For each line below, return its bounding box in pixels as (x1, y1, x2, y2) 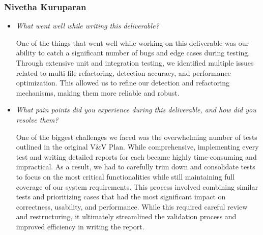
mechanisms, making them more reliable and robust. (16, 87, 180, 98)
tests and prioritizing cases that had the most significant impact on (16, 191, 226, 202)
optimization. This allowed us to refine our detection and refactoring (16, 77, 229, 88)
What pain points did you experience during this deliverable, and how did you (16, 104, 256, 115)
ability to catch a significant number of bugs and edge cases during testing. (16, 47, 250, 58)
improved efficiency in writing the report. (16, 221, 144, 231)
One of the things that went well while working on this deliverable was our (16, 37, 249, 48)
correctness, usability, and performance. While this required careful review (16, 201, 248, 212)
